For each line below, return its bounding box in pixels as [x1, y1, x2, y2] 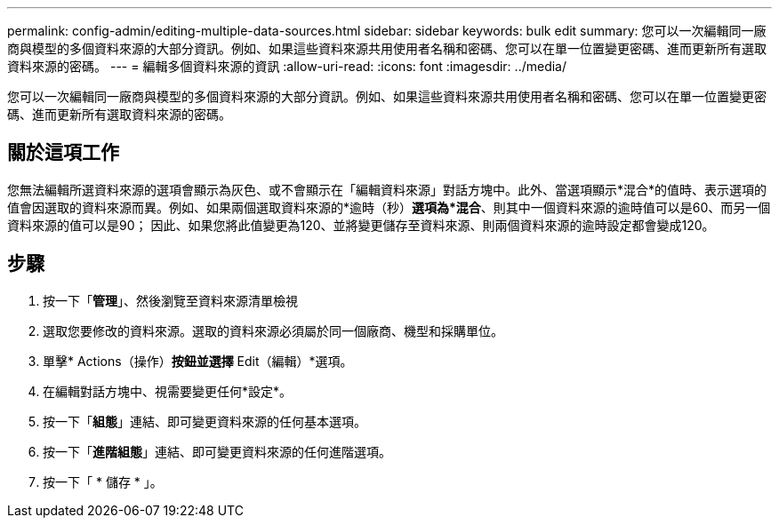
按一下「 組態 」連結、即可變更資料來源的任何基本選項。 [43, 413, 366, 429]
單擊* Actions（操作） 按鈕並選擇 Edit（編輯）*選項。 [43, 353, 353, 369]
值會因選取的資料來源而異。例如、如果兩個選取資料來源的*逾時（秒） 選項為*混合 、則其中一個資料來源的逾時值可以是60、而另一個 [7, 199, 771, 215]
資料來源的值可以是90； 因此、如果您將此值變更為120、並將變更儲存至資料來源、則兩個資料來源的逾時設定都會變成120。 [7, 217, 715, 233]
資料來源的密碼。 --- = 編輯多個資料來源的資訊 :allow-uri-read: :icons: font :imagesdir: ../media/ [7, 59, 567, 74]
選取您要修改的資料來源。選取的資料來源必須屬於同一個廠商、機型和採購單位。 [43, 322, 503, 338]
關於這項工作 [7, 141, 119, 164]
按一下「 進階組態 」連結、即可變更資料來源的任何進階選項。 [43, 443, 391, 459]
